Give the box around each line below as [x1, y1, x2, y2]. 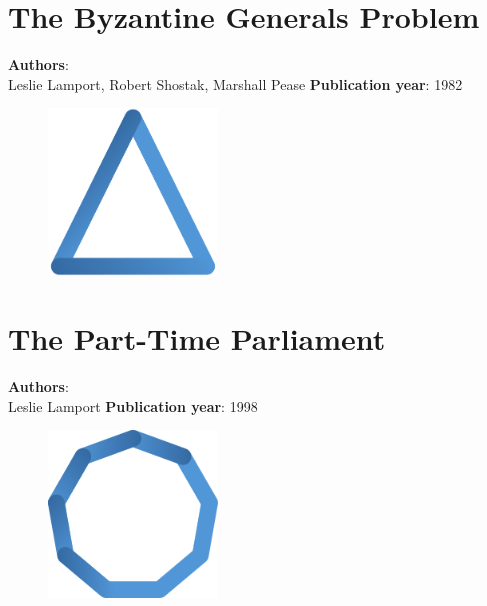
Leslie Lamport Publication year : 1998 [8, 395, 258, 416]
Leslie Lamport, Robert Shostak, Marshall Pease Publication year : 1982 [8, 73, 463, 94]
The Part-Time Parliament [8, 318, 386, 359]
